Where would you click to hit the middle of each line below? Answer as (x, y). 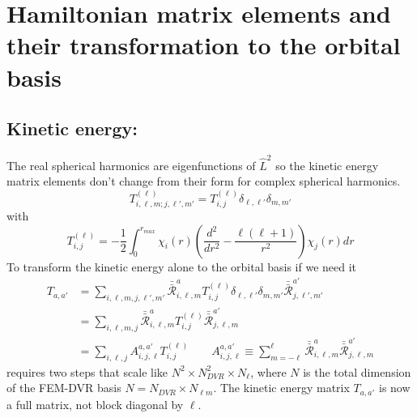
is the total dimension (357, 371)
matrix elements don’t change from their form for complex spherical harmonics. (204, 181)
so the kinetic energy (327, 165)
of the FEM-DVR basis (64, 388)
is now (394, 388)
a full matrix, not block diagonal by (95, 404)
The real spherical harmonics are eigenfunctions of (131, 165)
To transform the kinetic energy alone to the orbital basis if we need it (182, 266)
